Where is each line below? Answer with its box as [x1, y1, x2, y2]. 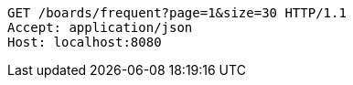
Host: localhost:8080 [7, 35, 162, 49]
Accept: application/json [7, 20, 193, 35]
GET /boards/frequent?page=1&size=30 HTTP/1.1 [7, 5, 347, 20]
